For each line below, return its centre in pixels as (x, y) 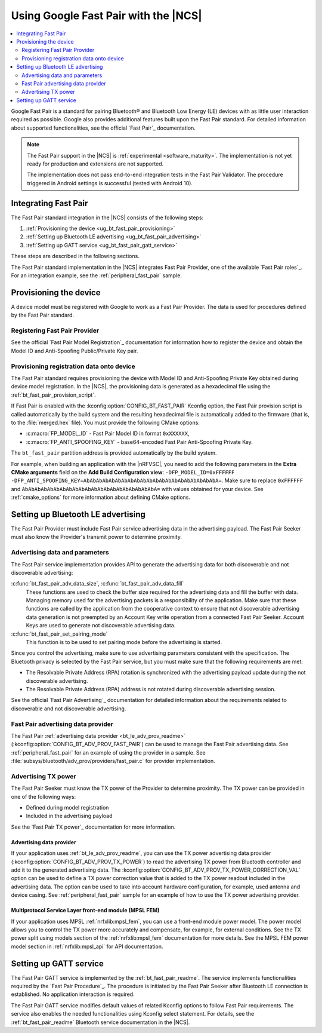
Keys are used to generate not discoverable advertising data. (101, 626)
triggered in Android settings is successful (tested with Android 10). (110, 183)
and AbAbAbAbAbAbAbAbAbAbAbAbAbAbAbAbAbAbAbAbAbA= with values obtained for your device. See (137, 489)
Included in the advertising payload (69, 816)
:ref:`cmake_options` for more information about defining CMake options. (101, 497)
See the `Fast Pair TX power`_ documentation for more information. (93, 827)
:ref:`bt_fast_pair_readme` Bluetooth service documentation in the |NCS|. (100, 1022)
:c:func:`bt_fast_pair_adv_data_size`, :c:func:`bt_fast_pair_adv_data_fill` (97, 584)
